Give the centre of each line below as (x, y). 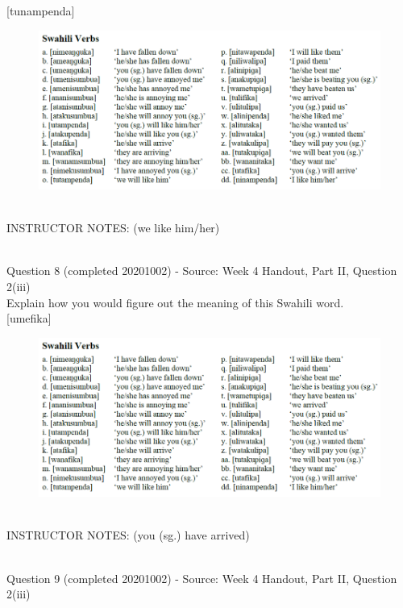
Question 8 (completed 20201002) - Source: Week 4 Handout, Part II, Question (202, 271)
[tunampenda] (41, 10)
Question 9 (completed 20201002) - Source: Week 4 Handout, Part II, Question (202, 578)
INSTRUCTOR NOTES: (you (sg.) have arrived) (128, 535)
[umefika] (29, 318)
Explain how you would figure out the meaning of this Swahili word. (175, 302)
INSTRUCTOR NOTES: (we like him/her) (113, 228)
